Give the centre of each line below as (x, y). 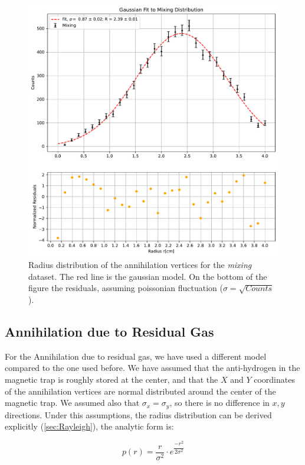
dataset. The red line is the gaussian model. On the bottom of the (148, 276)
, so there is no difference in (219, 403)
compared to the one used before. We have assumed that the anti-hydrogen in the (152, 368)
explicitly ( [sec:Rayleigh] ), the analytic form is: (89, 426)
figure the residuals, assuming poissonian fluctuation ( (126, 288)
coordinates (274, 380)
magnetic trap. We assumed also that (72, 403)
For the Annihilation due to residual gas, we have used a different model (136, 356)
